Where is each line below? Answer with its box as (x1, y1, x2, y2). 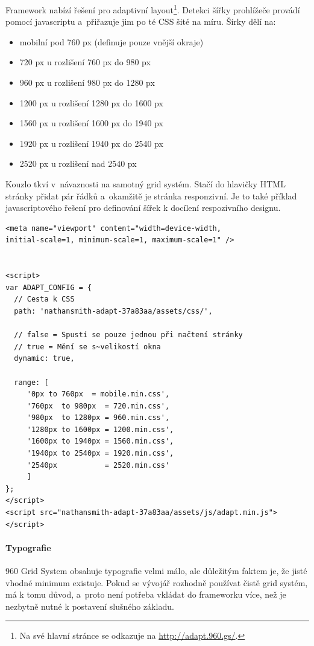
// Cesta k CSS (14, 295, 75, 304)
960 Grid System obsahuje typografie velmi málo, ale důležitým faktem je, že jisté (5, 564, 307, 577)
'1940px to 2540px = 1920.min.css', (27, 449, 174, 458)
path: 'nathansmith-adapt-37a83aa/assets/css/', (14, 306, 213, 315)
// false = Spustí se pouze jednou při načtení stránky (14, 331, 243, 340)
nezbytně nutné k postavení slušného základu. (5, 599, 174, 612)
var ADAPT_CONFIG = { (5, 283, 92, 292)
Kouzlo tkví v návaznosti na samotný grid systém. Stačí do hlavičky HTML (5, 178, 286, 190)
